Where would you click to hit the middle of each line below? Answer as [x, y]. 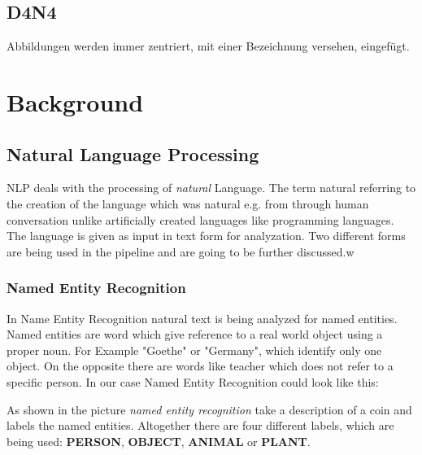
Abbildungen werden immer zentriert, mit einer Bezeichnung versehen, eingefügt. [208, 46]
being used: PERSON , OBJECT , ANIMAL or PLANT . [159, 441]
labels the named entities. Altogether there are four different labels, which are [200, 425]
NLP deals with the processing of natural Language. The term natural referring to [211, 188]
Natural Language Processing [133, 153]
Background [75, 101]
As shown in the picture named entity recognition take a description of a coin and [209, 409]
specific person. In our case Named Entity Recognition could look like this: [193, 381]
